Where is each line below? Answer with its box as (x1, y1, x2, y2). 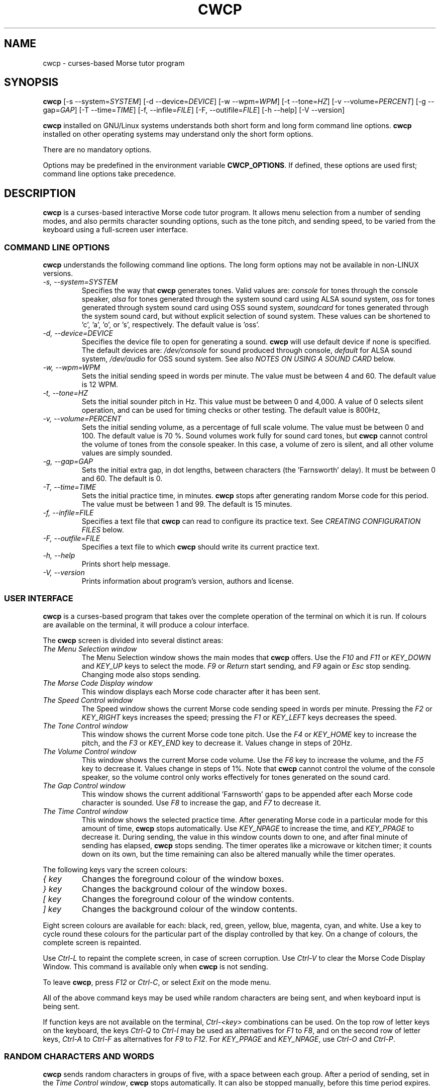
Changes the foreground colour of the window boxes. (81, 873, 284, 884)
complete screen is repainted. (43, 938, 142, 947)
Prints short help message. (81, 560, 170, 569)
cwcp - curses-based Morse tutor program (43, 58, 185, 67)
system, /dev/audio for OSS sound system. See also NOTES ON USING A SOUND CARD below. (81, 354, 395, 363)
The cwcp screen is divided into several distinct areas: (43, 635, 224, 645)
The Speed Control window (43, 695, 133, 704)
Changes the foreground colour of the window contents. (81, 893, 294, 904)
